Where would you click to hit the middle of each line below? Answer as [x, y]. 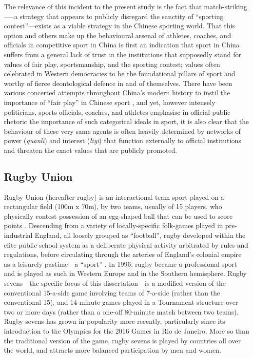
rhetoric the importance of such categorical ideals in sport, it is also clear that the [126, 121]
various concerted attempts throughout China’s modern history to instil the [117, 93]
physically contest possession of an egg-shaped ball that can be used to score [118, 216]
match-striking [226, 6]
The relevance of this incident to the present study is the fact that [103, 6]
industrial [18, 235]
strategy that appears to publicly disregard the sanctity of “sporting [122, 16]
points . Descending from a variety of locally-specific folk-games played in [114, 225]
